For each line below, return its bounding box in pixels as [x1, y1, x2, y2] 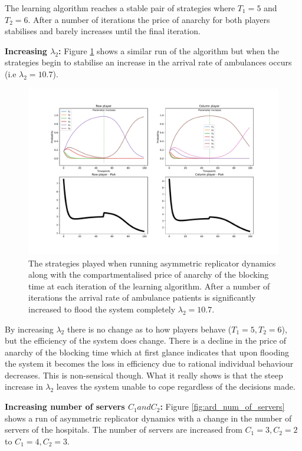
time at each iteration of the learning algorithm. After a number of [28, 279, 270, 292]
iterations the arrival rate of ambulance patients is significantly [28, 291, 256, 304]
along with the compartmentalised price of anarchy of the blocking [28, 268, 269, 281]
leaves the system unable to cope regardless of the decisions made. [56, 380, 296, 393]
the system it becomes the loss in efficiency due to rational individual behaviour [5, 357, 294, 370]
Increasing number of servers [5, 400, 125, 413]
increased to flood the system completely [28, 302, 176, 315]
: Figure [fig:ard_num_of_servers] [160, 400, 285, 413]
